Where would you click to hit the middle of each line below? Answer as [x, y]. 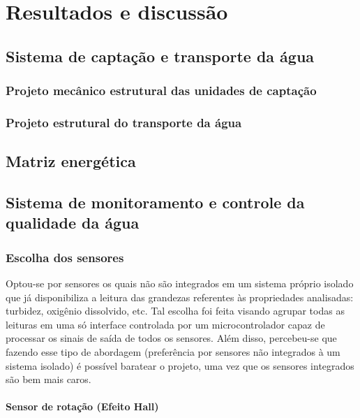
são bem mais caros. [48, 379]
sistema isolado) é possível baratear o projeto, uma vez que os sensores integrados [180, 365]
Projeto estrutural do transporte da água [124, 122]
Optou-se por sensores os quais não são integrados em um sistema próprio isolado [180, 283]
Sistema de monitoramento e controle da [155, 202]
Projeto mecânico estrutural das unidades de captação [161, 91]
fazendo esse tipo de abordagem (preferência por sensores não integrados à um [173, 351]
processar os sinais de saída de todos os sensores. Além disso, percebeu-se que [171, 338]
